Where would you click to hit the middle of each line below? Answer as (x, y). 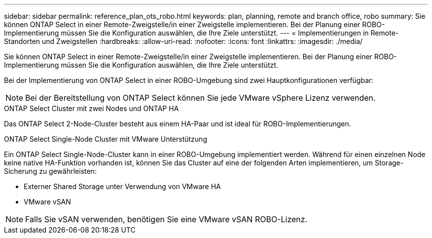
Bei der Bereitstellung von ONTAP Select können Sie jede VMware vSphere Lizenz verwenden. (200, 98)
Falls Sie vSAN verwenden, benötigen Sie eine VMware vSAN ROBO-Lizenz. (166, 219)
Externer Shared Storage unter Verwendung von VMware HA (122, 186)
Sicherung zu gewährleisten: (50, 171)
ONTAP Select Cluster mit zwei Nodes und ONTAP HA (91, 108)
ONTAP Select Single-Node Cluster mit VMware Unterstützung (106, 139)
